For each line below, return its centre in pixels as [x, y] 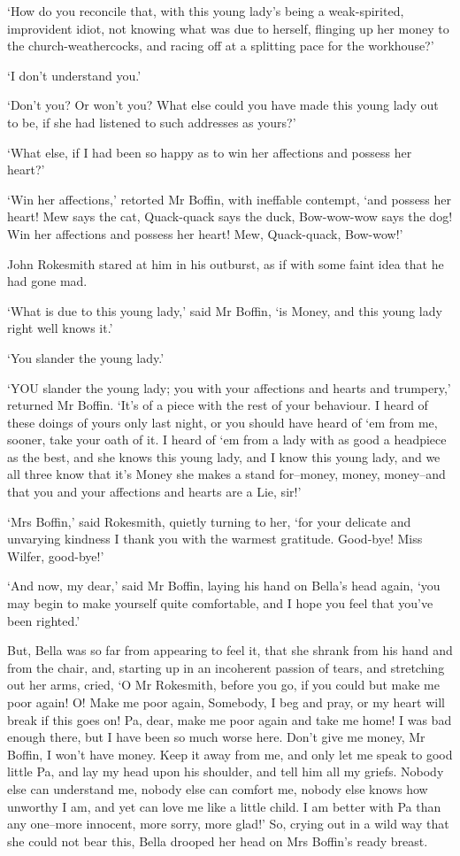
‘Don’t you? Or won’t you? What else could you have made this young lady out [223, 105]
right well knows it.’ [60, 328]
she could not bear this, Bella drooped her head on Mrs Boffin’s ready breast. [218, 841]
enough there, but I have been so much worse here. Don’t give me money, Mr [216, 737]
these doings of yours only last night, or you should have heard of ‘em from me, [222, 422]
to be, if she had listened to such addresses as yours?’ [152, 122]
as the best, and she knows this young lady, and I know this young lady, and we [224, 456]
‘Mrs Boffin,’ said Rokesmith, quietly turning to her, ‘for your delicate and [209, 521]
